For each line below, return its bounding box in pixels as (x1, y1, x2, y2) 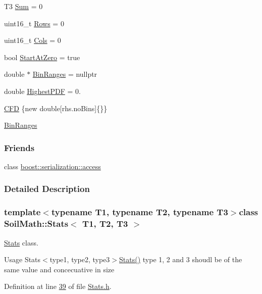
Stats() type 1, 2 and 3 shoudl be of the (119, 254, 242, 265)
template (4, 206, 41, 218)
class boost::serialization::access (4, 161, 101, 171)
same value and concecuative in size (4, 264, 115, 274)
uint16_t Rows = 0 (4, 18, 64, 28)
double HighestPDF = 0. (4, 85, 81, 96)
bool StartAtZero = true (4, 52, 80, 62)
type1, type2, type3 (49, 254, 110, 265)
